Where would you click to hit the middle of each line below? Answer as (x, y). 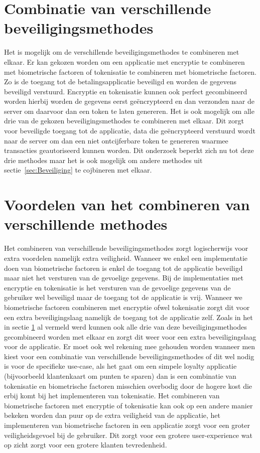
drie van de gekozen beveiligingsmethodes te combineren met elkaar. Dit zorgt (124, 121)
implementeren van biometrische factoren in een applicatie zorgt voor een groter (127, 425)
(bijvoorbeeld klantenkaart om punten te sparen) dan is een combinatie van (120, 376)
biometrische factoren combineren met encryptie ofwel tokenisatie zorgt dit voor (127, 307)
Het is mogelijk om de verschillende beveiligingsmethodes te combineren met (122, 52)
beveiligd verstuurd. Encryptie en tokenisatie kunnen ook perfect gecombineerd (126, 91)
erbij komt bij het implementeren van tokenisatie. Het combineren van (112, 396)
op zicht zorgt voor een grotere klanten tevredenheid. (86, 445)
